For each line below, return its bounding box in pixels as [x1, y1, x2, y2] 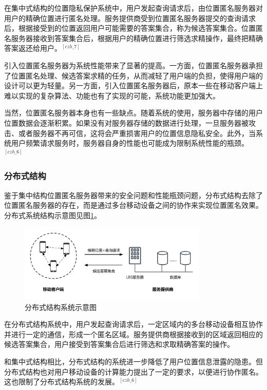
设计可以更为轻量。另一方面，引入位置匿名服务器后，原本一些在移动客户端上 [4, 80, 263, 91]
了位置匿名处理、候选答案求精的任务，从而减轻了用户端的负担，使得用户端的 [4, 70, 263, 81]
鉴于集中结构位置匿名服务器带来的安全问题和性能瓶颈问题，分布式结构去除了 [4, 189, 263, 200]
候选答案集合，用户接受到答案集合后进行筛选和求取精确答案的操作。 [4, 339, 234, 349]
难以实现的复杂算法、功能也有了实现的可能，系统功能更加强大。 [4, 90, 220, 101]
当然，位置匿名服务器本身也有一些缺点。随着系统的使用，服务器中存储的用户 [4, 107, 263, 118]
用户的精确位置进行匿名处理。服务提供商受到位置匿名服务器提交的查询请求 [4, 12, 256, 23]
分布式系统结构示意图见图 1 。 [4, 209, 101, 220]
